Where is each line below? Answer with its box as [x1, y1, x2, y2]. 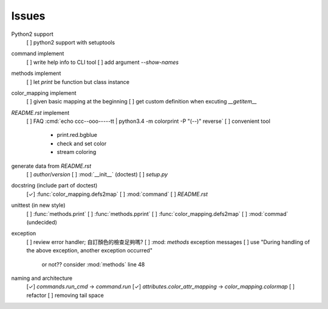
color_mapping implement [11, 89, 77, 97]
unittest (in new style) [11, 201, 66, 209]
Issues [11, 9, 46, 23]
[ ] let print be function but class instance [26, 78, 130, 85]
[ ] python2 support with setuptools [26, 38, 115, 46]
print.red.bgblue [56, 131, 97, 139]
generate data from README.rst [11, 162, 92, 170]
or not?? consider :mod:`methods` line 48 [41, 260, 145, 268]
